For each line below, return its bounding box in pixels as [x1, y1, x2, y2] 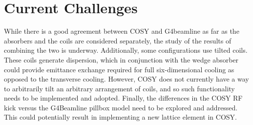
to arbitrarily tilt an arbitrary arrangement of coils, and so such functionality [4, 83, 235, 93]
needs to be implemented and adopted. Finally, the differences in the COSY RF [4, 93, 243, 103]
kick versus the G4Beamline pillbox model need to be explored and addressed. [4, 102, 238, 112]
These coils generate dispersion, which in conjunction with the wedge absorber [4, 54, 239, 64]
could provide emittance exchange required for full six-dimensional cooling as [4, 64, 234, 74]
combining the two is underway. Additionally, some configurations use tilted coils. [4, 45, 248, 55]
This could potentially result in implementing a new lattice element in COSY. [4, 112, 237, 122]
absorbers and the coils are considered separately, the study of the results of [4, 35, 232, 45]
